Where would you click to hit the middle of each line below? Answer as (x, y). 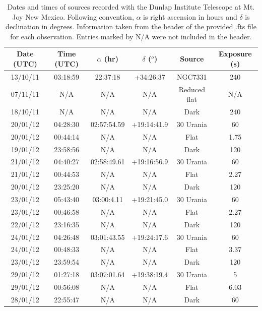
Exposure (235, 54)
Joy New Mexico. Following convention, (73, 16)
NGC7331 (192, 76)
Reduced (192, 89)
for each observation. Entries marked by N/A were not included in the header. (131, 36)
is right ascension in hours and (190, 16)
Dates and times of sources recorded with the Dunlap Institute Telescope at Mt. (131, 7)
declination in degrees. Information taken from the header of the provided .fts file (131, 26)
